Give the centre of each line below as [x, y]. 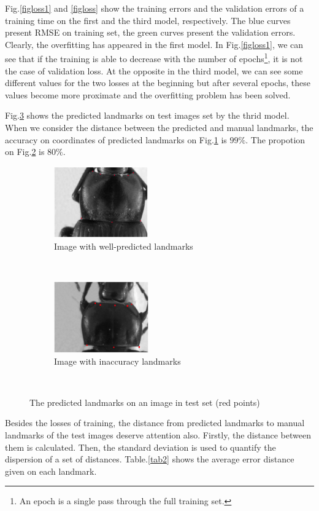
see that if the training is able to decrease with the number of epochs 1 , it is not [154, 58]
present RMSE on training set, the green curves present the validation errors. [150, 32]
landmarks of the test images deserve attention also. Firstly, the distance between [158, 434]
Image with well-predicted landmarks [124, 246]
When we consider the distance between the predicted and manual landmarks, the [159, 127]
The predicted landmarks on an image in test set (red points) [145, 402]
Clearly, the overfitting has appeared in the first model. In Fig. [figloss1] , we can [154, 44]
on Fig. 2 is [25, 152]
